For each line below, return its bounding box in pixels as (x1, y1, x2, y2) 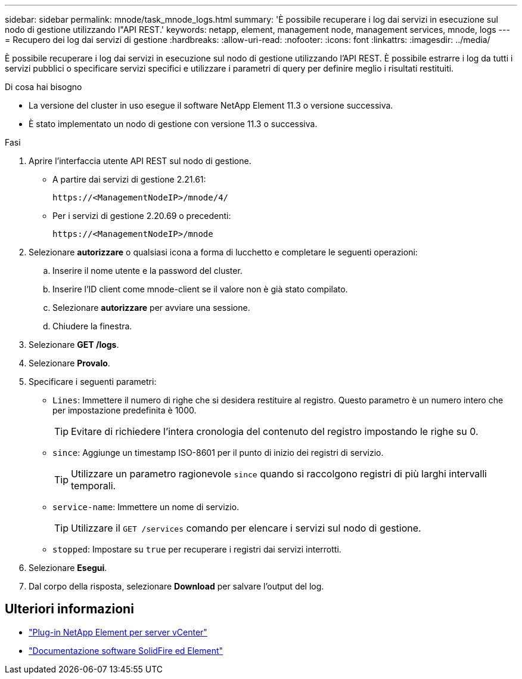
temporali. (71, 480, 116, 492)
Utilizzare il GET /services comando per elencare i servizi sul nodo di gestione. (71, 522, 421, 534)
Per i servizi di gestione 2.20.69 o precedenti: (52, 211, 231, 221)
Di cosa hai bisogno (5, 82, 82, 92)
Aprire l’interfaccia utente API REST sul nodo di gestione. (29, 156, 251, 166)
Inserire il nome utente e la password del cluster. (52, 266, 243, 276)
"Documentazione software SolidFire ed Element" (29, 645, 223, 656)
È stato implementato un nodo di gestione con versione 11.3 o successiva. (29, 119, 318, 129)
